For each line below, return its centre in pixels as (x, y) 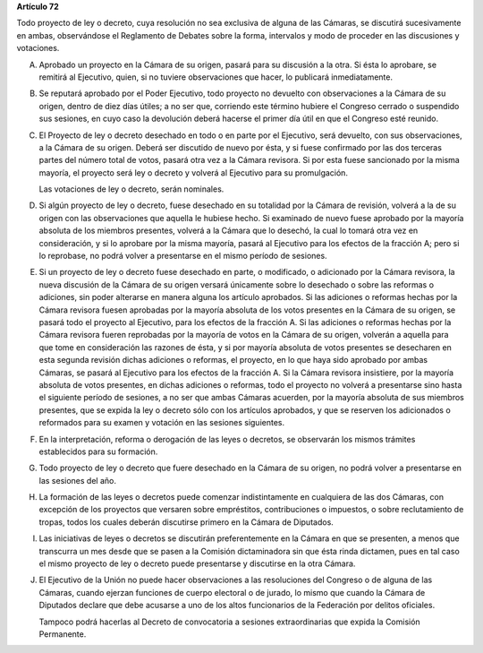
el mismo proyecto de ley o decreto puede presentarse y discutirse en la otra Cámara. (197, 563)
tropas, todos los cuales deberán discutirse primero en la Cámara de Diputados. (186, 522)
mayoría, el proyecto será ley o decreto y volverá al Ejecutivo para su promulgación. (194, 172)
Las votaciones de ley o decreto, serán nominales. (131, 189)
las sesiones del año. (77, 480)
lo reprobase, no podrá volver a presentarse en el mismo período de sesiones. (183, 256)
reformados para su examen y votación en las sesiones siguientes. (162, 423)
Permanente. (63, 634)
